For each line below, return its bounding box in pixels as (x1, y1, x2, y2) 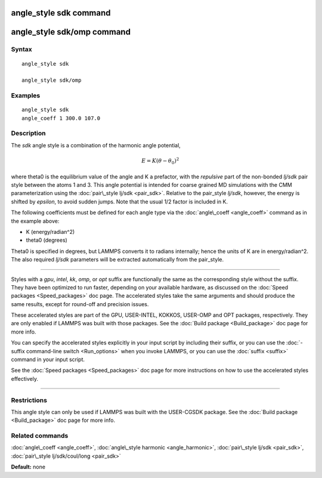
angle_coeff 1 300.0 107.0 (21, 115, 101, 122)
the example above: (11, 217, 60, 224)
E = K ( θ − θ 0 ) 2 (141, 156, 179, 165)
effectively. (11, 375, 39, 382)
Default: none (11, 463, 46, 471)
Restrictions (11, 396, 48, 404)
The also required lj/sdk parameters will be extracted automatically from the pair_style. (11, 256, 224, 263)
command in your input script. (11, 356, 85, 363)
